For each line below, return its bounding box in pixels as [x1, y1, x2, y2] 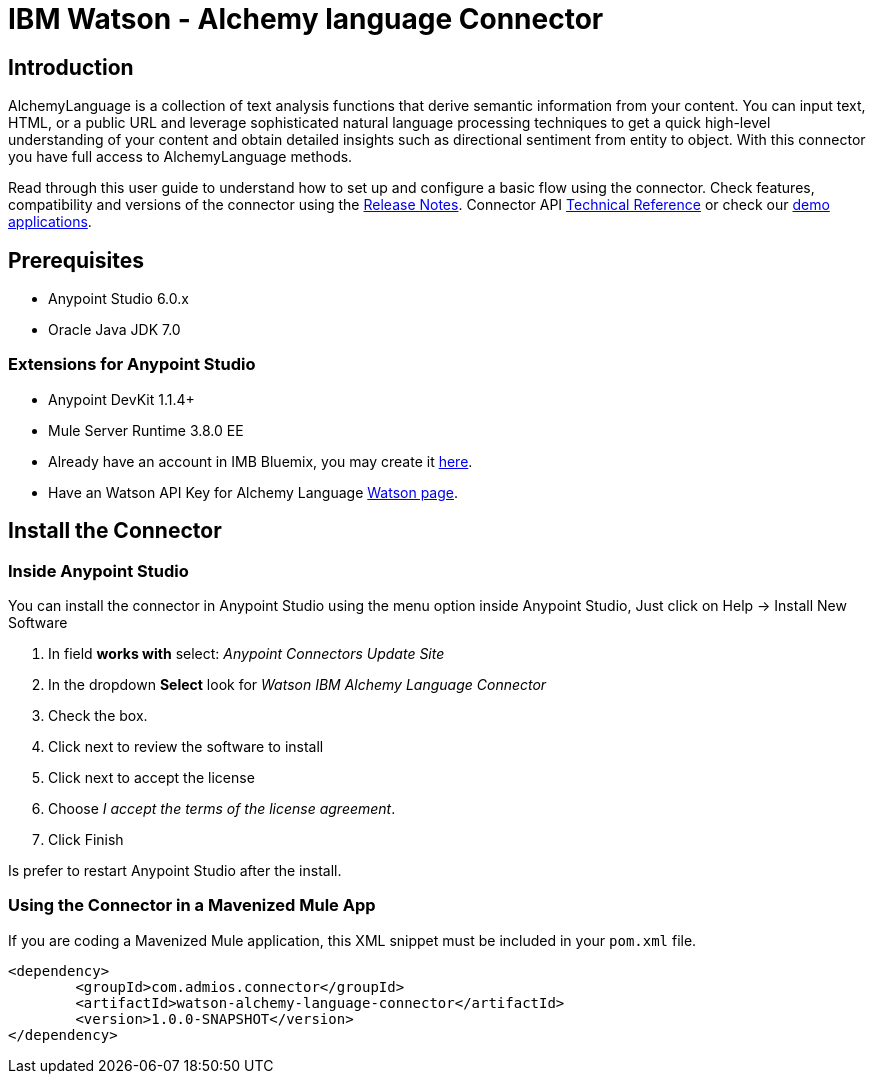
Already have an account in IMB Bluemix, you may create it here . [48, 452, 473, 470]
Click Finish [48, 830, 124, 848]
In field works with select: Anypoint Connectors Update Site [48, 644, 445, 662]
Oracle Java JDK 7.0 [48, 321, 181, 339]
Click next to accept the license [48, 768, 255, 786]
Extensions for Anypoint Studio [8, 354, 256, 375]
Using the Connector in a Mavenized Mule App [8, 895, 376, 916]
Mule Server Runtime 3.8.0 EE [48, 421, 244, 439]
